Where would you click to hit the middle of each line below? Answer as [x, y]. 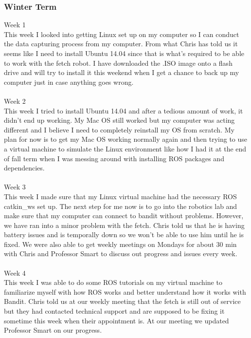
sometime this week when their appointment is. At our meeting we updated [117, 320]
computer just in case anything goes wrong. [69, 82]
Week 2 [15, 101]
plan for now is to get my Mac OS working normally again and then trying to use [126, 139]
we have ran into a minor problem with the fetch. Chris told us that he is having [124, 225]
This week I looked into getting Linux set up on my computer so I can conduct [122, 34]
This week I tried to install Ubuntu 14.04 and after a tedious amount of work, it [124, 110]
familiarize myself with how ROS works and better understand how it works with [125, 291]
